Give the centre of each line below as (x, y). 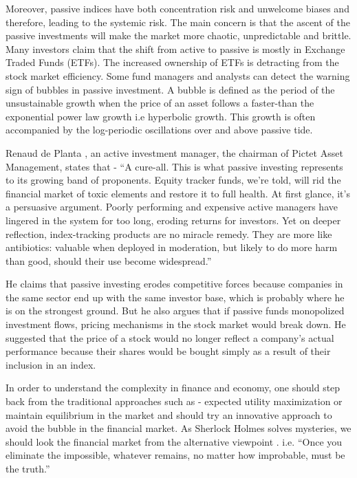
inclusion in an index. (51, 364)
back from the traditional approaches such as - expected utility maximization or (174, 401)
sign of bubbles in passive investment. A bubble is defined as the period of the (170, 89)
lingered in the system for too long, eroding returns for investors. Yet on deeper (173, 220)
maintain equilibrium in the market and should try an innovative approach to (169, 414)
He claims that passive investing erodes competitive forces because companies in (174, 284)
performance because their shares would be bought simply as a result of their (168, 351)
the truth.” (28, 468)
